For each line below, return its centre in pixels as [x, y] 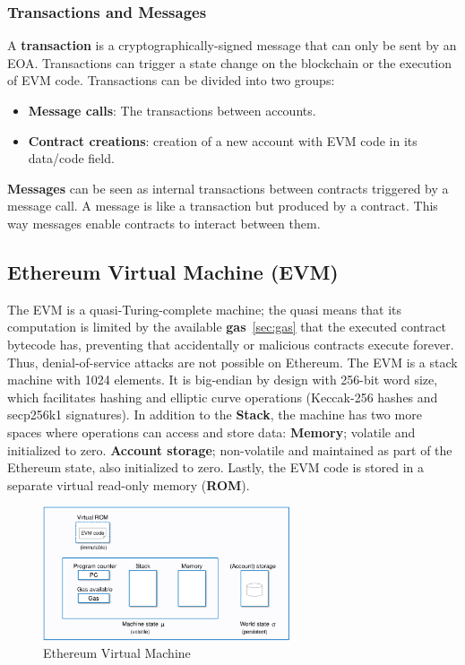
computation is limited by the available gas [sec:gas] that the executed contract [227, 327]
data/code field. [71, 158]
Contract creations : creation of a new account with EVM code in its [223, 140]
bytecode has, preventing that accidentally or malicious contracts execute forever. [231, 344]
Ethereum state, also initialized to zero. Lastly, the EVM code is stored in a [216, 467]
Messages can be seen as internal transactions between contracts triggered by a [228, 188]
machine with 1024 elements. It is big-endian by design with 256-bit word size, [223, 380]
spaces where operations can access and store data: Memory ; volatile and [211, 432]
